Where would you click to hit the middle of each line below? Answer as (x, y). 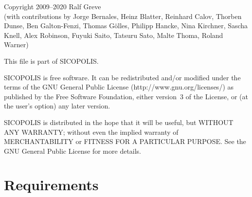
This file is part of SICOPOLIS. (51, 61)
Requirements (51, 184)
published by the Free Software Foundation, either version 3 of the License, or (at (126, 96)
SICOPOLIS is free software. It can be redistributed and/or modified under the (122, 77)
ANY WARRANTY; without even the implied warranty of (91, 132)
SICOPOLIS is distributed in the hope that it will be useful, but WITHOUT (119, 122)
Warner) (16, 45)
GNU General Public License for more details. (73, 151)
